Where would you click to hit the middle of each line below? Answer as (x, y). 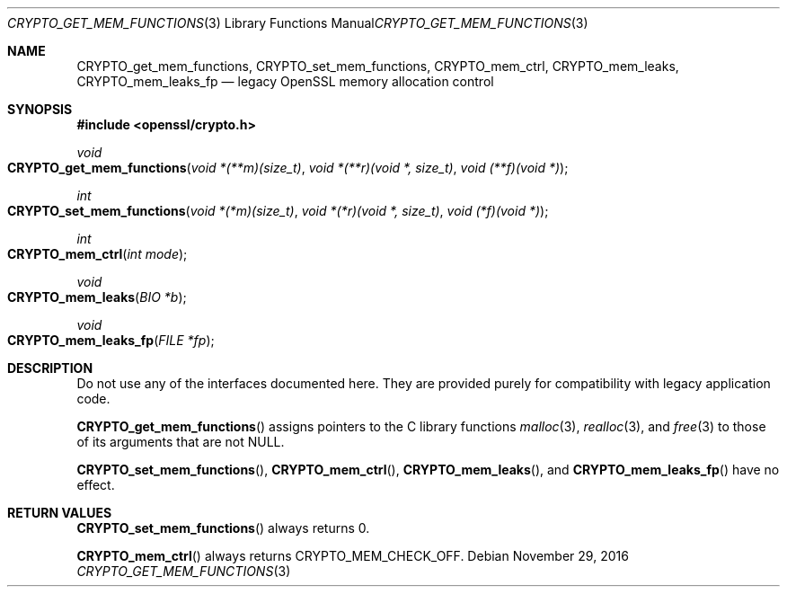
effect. (96, 485)
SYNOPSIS (40, 109)
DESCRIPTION (50, 368)
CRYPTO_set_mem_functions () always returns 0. (223, 528)
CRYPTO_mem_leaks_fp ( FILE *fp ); (111, 340)
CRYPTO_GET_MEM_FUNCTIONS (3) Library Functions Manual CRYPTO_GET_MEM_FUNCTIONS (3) (298, 23)
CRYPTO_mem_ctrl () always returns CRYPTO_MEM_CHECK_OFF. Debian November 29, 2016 (353, 556)
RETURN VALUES (60, 513)
